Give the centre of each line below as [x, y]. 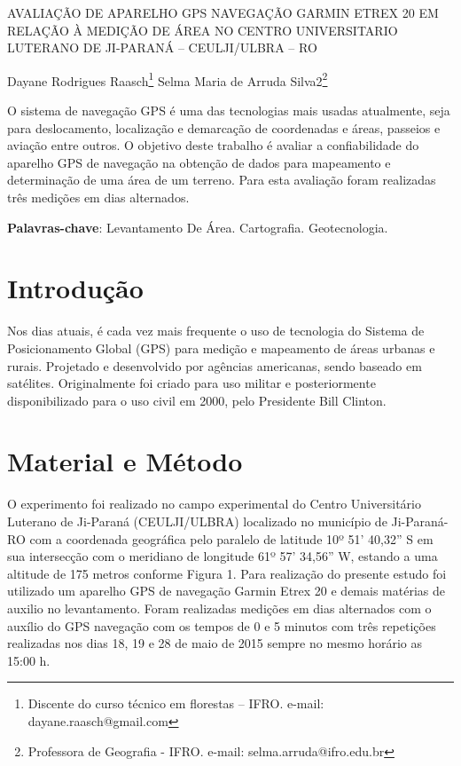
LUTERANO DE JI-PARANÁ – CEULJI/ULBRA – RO [162, 47]
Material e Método [125, 461]
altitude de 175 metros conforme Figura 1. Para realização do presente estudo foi [227, 573]
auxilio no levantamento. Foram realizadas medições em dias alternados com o [219, 608]
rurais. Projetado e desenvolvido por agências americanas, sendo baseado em [215, 365]
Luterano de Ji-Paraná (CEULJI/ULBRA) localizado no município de [197, 521]
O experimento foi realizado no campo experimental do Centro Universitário [214, 504]
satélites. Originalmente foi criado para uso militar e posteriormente [191, 383]
